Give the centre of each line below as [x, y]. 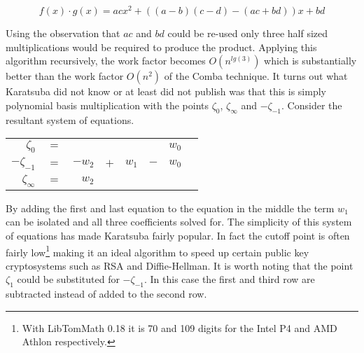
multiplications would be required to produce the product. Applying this [161, 47]
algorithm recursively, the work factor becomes [106, 61]
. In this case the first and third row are [229, 279]
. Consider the [312, 105]
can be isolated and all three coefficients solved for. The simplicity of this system [179, 222]
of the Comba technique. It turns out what [256, 76]
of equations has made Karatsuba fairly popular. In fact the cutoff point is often [178, 235]
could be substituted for [68, 279]
